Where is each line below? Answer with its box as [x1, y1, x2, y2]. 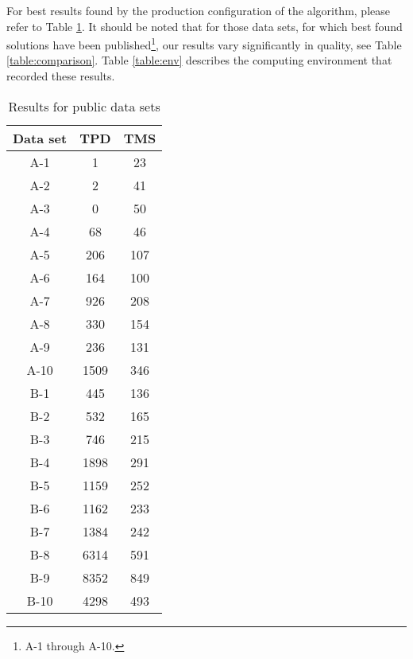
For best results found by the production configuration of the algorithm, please [6, 2, 390, 18]
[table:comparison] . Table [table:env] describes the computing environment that [6, 52, 392, 68]
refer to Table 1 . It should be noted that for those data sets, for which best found [6, 18, 403, 34]
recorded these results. [6, 68, 115, 84]
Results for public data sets [8, 96, 160, 115]
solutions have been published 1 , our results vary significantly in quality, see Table [6, 34, 402, 53]
